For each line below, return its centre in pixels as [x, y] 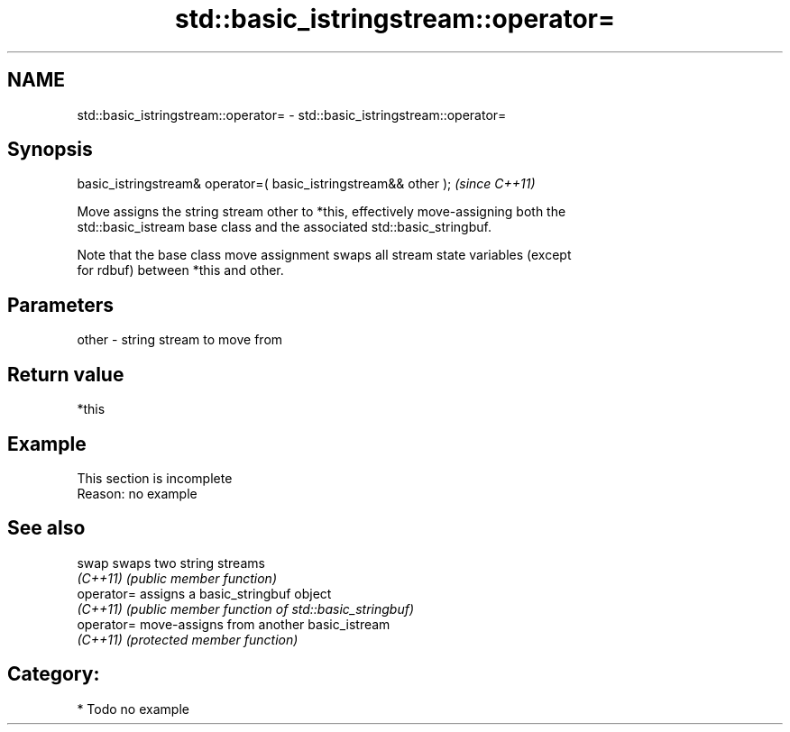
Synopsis [50, 150]
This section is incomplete [155, 478]
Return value [66, 374]
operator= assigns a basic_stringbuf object [204, 593]
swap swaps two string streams [171, 563]
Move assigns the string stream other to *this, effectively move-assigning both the [322, 212]
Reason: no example [137, 493]
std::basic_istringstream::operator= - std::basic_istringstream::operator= [292, 114]
